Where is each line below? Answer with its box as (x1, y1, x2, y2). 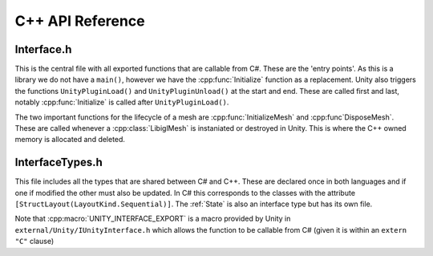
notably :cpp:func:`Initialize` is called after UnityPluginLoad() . (14, 97, 229, 108)
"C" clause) (14, 237, 55, 246)
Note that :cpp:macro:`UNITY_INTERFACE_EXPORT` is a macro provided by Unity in (14, 213, 291, 224)
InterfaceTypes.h (14, 156, 103, 169)
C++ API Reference (14, 12, 145, 30)
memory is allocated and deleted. (14, 135, 126, 144)
